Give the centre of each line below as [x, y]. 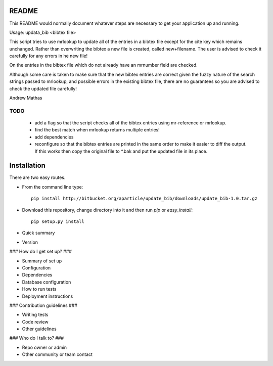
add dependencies [54, 137]
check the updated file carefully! [43, 88]
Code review [35, 322]
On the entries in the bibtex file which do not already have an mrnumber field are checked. [103, 65]
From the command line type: [53, 187]
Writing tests [35, 315]
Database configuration [47, 282]
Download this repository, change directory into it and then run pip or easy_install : [107, 210]
